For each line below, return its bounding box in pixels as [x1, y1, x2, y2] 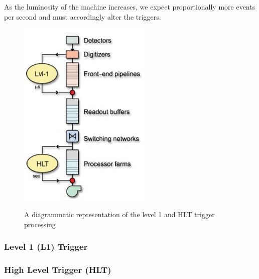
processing [24, 219, 56, 229]
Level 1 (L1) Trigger [4, 240, 88, 253]
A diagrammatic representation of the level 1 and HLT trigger [24, 209, 215, 219]
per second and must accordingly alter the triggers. [4, 11, 161, 22]
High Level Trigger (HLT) [4, 263, 111, 275]
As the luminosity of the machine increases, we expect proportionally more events [4, 2, 255, 12]
